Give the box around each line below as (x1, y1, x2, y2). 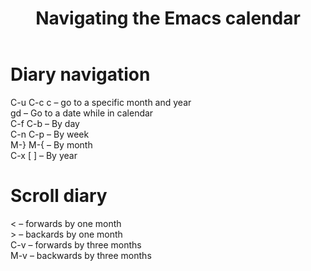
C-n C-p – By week (10, 128, 90, 140)
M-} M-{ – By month (10, 138, 93, 151)
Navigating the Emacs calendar (35, 7, 301, 30)
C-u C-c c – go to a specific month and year (10, 96, 192, 108)
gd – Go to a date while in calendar (10, 107, 154, 119)
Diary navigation (10, 63, 151, 86)
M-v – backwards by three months (10, 249, 152, 261)
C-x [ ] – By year (10, 149, 78, 161)
